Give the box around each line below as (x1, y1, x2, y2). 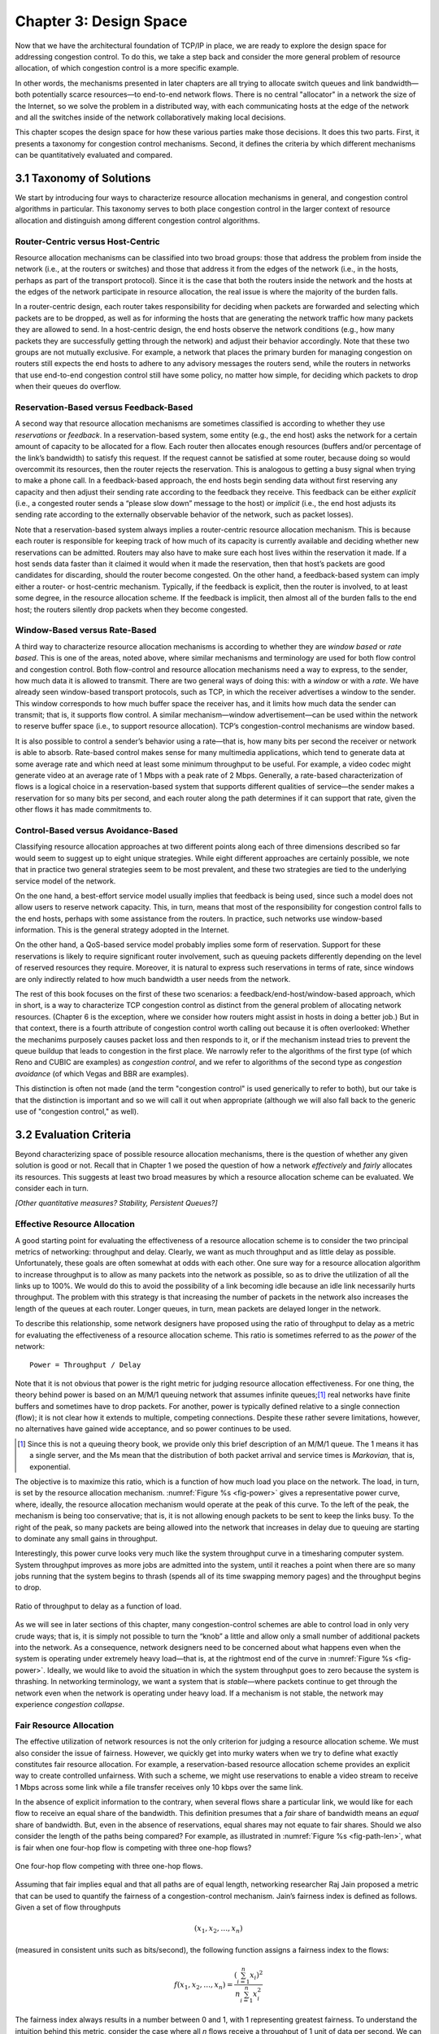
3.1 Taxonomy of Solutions (15, 171, 151, 185)
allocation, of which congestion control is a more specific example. (15, 63, 239, 73)
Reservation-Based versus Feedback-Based (15, 401, 193, 412)
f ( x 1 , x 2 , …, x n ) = (173, 1979, 233, 1991)
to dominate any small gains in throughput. (15, 1534, 158, 1543)
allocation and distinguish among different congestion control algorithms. (15, 216, 260, 225)
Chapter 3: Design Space (15, 12, 188, 30)
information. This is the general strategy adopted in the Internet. (15, 925, 229, 935)
